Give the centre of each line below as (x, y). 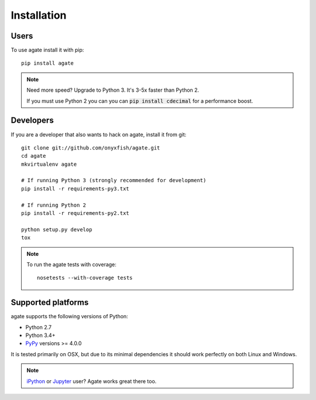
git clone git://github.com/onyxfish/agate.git (91, 148)
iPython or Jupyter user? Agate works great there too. (92, 381)
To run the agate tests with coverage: (72, 265)
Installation (39, 15)
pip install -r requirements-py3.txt (75, 189)
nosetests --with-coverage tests (85, 278)
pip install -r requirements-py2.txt (75, 213)
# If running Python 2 (54, 205)
